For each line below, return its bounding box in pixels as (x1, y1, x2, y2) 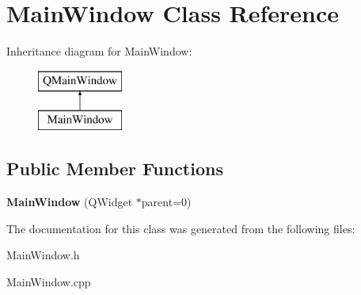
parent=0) (141, 193, 192, 210)
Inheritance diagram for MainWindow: (6, 43, 192, 59)
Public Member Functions (6, 156, 223, 181)
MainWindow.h (6, 247, 80, 263)
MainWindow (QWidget (6, 193, 133, 210)
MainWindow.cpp (6, 273, 91, 289)
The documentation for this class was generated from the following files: (6, 220, 355, 236)
